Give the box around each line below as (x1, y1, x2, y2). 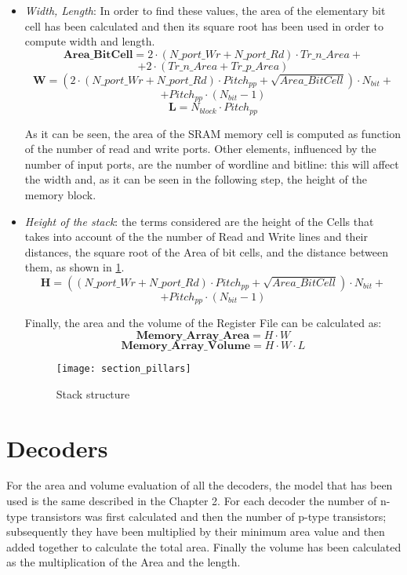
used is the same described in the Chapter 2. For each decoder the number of (6, 493, 377, 509)
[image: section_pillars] (56, 363, 191, 375)
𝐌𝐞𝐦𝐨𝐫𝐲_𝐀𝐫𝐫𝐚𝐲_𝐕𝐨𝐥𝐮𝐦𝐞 (121, 340, 251, 352)
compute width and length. (24, 33, 155, 49)
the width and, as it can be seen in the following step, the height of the (24, 171, 367, 187)
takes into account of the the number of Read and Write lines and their (24, 228, 368, 245)
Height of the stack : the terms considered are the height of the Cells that (24, 213, 374, 229)
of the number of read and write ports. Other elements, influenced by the (24, 140, 376, 157)
